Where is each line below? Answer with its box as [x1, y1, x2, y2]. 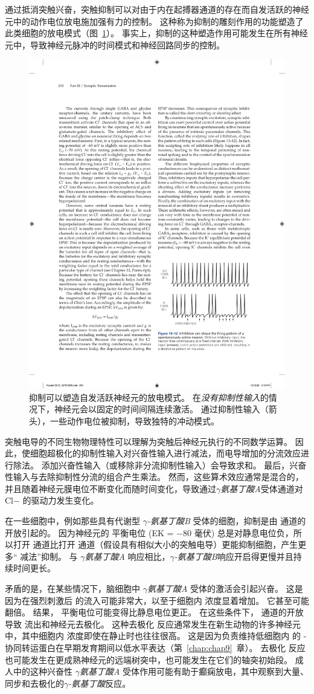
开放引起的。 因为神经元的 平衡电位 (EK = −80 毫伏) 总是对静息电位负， [5, 526, 293, 539]
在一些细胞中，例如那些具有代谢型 [5, 514, 140, 527]
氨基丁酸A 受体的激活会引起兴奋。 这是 [147, 582, 303, 595]
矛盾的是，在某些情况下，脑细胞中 [5, 582, 140, 595]
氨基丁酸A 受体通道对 [220, 482, 303, 495]
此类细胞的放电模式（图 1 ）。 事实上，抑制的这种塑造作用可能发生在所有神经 [5, 27, 308, 39]
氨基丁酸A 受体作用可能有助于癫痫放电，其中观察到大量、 [79, 665, 309, 678]
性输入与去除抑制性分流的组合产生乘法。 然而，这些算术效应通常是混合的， [5, 470, 304, 483]
